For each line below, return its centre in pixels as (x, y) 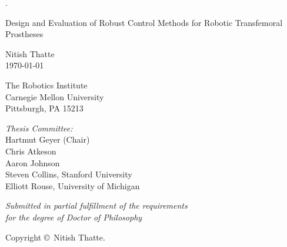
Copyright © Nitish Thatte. (55, 237)
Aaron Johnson (33, 162)
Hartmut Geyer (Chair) (48, 139)
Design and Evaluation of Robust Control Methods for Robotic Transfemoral (144, 22)
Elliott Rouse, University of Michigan (73, 185)
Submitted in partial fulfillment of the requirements (96, 205)
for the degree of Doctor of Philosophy (74, 217)
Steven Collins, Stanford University (69, 174)
